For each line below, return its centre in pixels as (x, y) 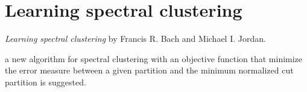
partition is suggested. (46, 82)
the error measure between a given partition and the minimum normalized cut (149, 70)
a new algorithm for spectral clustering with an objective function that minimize (154, 58)
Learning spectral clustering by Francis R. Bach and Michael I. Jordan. (135, 39)
